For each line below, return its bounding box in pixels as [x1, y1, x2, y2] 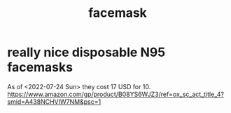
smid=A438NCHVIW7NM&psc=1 [7, 97, 101, 106]
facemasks [7, 60, 73, 75]
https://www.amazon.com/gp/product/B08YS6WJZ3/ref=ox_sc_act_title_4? [7, 90, 224, 98]
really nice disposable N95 [7, 44, 166, 60]
